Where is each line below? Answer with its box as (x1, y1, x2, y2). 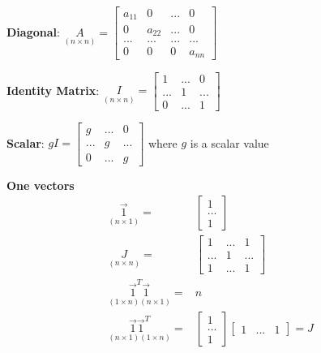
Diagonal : (6, 23, 60, 40)
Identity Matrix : (6, 81, 100, 98)
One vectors (6, 176, 75, 193)
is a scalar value (190, 134, 269, 151)
